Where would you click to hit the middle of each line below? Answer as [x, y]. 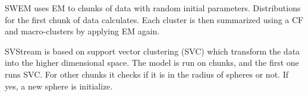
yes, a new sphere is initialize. [59, 86]
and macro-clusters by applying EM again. [82, 31]
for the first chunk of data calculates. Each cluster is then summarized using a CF [154, 19]
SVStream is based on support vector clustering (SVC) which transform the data [153, 51]
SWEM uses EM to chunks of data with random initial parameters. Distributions [153, 8]
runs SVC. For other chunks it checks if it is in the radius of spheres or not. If [147, 74]
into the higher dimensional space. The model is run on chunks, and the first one [152, 63]
